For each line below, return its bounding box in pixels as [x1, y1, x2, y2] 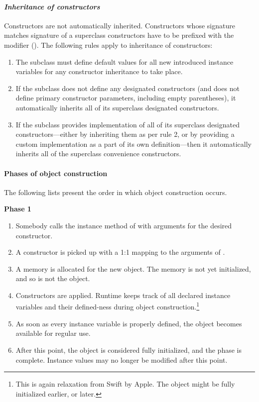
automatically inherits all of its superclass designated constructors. [15, 102, 219, 112]
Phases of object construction [4, 168, 108, 178]
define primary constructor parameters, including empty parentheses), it [15, 93, 236, 103]
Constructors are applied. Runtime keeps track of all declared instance [15, 290, 231, 300]
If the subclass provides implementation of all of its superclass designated [15, 119, 240, 129]
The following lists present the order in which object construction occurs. [4, 187, 227, 197]
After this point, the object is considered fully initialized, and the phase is [15, 344, 242, 355]
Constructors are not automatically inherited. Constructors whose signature [4, 20, 235, 30]
